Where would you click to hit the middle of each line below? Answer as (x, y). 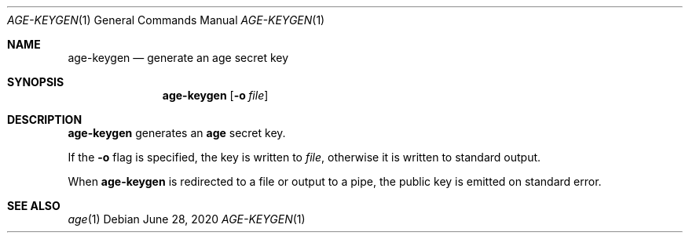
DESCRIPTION (45, 119)
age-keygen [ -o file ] (215, 95)
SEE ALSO (34, 206)
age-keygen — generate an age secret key (178, 58)
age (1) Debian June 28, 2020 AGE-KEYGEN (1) (187, 219)
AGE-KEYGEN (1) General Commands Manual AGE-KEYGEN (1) (166, 20)
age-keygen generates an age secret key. (177, 133)
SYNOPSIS (36, 82)
